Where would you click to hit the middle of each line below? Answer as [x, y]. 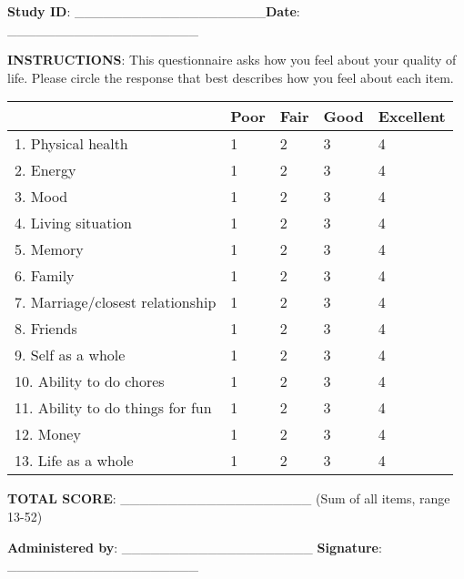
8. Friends [46, 329]
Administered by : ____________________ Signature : [195, 547]
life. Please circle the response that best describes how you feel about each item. [231, 77]
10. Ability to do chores [90, 381]
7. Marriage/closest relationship [116, 302]
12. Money [48, 434]
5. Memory [49, 249]
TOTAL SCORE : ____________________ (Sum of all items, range [229, 498]
